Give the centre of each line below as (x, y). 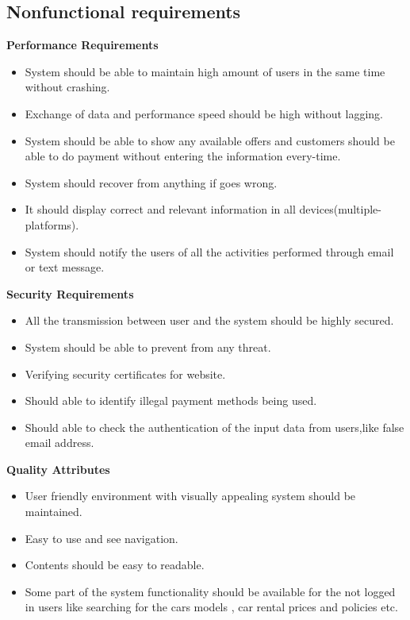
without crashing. (67, 87)
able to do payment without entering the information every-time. (183, 156)
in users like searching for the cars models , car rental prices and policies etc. (211, 607)
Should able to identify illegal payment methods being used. (171, 400)
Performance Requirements (82, 45)
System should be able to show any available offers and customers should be (210, 140)
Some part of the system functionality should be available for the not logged (210, 591)
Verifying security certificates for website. (125, 374)
